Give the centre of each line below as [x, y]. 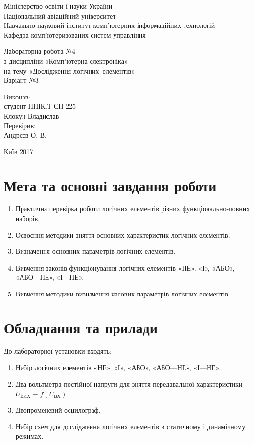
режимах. [29, 436]
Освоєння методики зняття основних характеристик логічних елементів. [123, 234]
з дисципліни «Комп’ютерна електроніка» [66, 61]
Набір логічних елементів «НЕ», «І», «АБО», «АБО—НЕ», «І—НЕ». [118, 367]
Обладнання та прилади [81, 327]
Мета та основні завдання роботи [110, 185]
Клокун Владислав [32, 115]
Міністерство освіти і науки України [58, 6]
